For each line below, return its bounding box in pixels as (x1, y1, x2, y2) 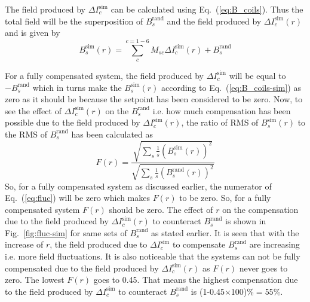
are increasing (249, 238, 300, 251)
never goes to (239, 261, 288, 274)
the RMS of (5, 127, 47, 140)
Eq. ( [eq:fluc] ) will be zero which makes (5, 191, 150, 204)
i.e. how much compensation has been (152, 104, 291, 117)
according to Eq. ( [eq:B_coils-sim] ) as (161, 81, 301, 93)
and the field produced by (167, 14, 262, 27)
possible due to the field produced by (5, 116, 140, 129)
